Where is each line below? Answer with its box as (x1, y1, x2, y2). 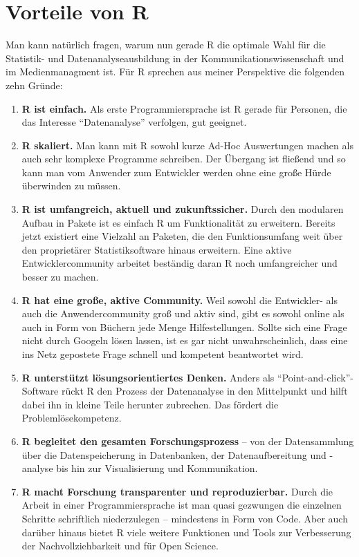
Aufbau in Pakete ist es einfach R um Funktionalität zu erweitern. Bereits (21, 215, 335, 229)
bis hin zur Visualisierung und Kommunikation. (56, 461, 258, 475)
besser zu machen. (21, 270, 99, 284)
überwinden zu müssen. (21, 178, 121, 193)
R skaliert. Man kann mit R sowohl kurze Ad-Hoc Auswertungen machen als (21, 138, 353, 152)
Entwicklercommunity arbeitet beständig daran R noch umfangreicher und (21, 256, 338, 270)
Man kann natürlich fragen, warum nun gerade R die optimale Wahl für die (6, 37, 326, 52)
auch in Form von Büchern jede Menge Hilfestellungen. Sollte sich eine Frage (21, 319, 347, 334)
